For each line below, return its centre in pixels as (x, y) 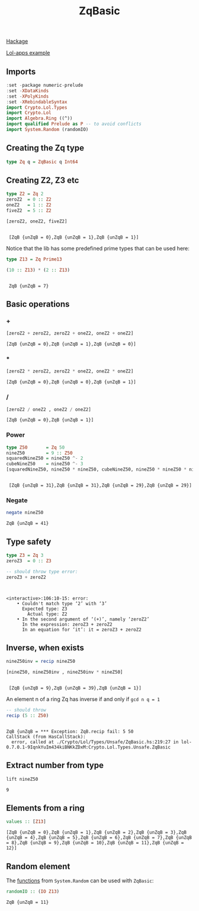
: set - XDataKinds (28, 90)
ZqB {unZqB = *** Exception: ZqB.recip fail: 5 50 (70, 731)
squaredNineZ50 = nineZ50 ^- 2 (45, 458)
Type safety (29, 542)
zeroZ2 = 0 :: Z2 (29, 200)
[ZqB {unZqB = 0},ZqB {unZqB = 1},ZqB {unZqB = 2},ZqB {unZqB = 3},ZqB (96, 832)
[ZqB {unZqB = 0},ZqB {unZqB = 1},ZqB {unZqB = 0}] (71, 344)
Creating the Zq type (45, 148)
